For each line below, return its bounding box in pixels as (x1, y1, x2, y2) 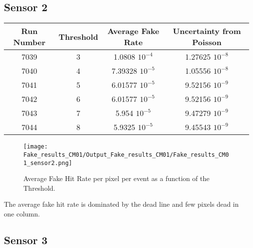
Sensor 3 (4, 232, 48, 247)
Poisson (192, 36, 222, 48)
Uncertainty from (173, 25, 241, 37)
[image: (23, 143, 48, 150)
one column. (4, 208, 40, 218)
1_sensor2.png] (23, 159, 72, 166)
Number (13, 36, 46, 48)
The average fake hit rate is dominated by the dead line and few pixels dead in (4, 199, 239, 209)
